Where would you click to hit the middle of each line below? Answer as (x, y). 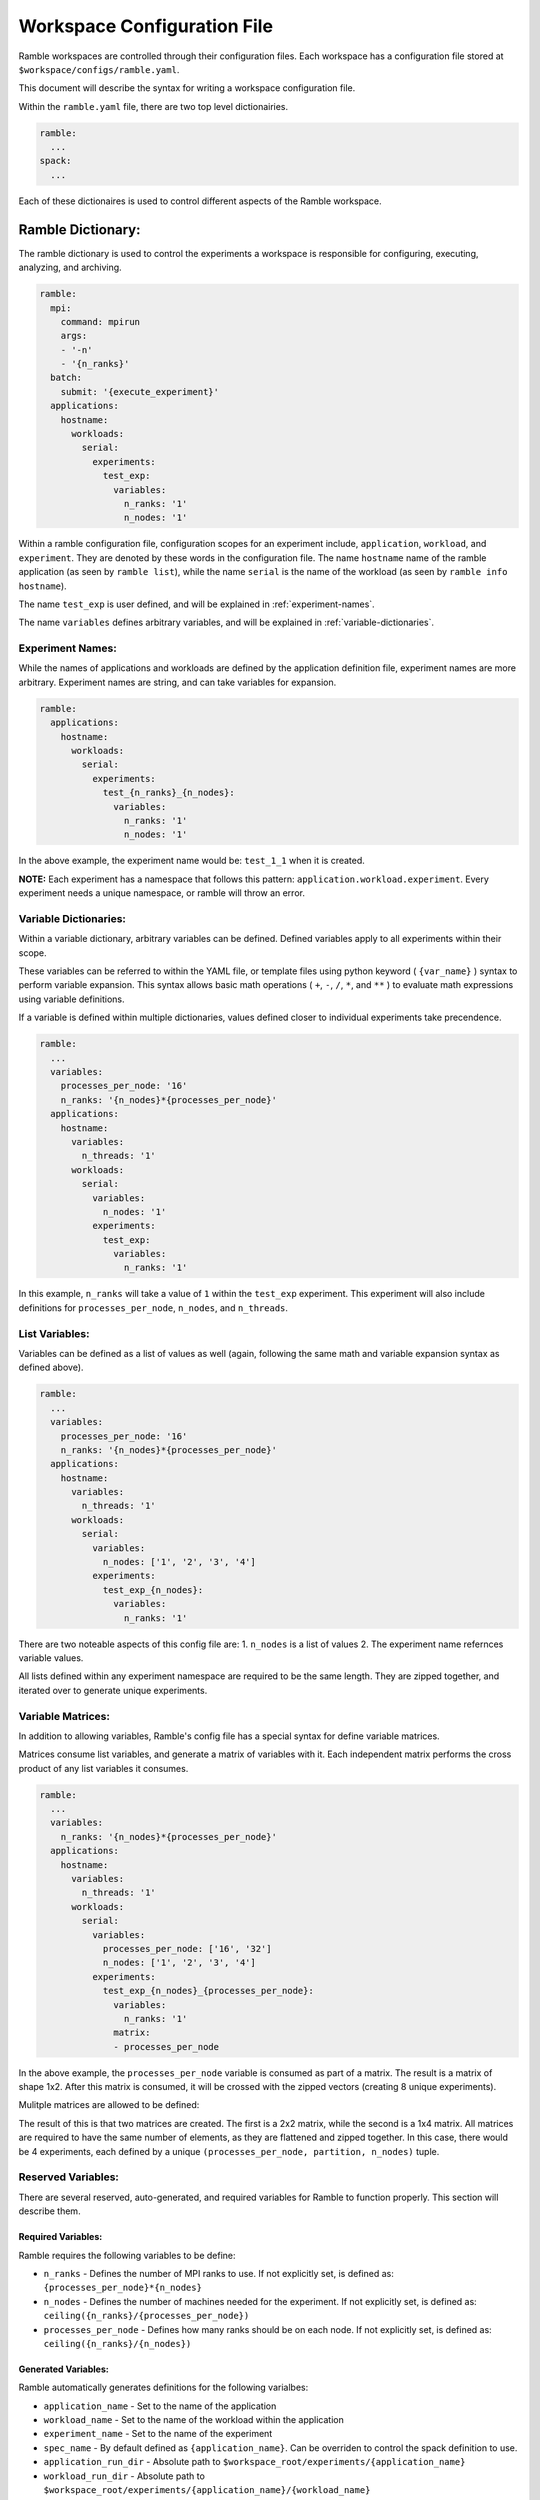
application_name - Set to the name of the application (160, 2406)
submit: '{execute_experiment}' (140, 391)
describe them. (49, 2211)
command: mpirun (100, 321)
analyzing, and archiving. (70, 267)
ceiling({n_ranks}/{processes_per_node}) (146, 2316)
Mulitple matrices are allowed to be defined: (109, 2105)
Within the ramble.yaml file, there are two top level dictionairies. (153, 106)
